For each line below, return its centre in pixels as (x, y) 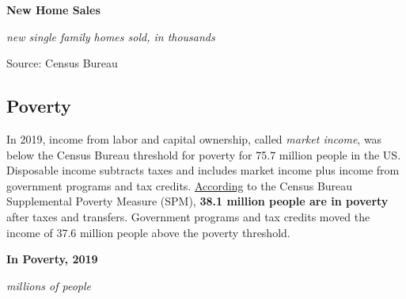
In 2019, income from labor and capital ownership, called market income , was (194, 138)
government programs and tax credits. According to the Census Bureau (180, 185)
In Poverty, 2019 (52, 259)
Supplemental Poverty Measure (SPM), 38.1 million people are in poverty (197, 201)
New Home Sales (53, 10)
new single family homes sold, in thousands (111, 36)
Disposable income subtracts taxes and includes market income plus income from (203, 170)
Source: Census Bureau (62, 63)
